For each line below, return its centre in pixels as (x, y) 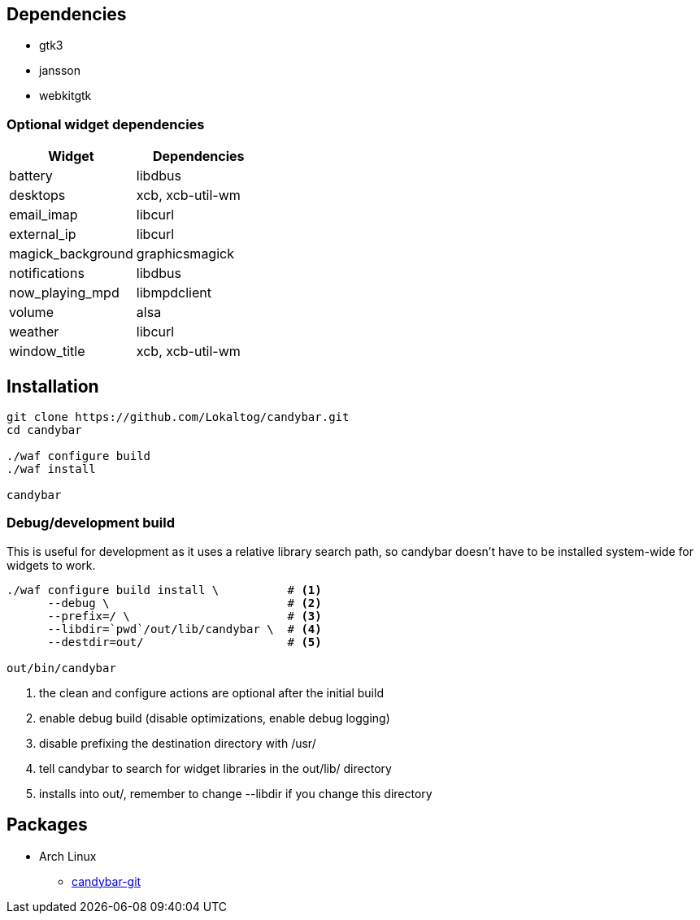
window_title (47, 352)
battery (31, 176)
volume (31, 312)
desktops (37, 195)
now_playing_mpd (64, 293)
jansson (60, 71)
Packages (47, 825)
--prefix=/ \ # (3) (185, 616)
